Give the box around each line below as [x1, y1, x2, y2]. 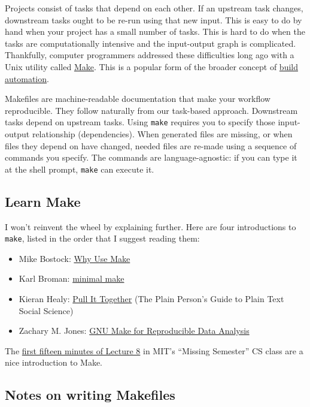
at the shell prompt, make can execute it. [5, 162, 154, 175]
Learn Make [5, 192, 81, 210]
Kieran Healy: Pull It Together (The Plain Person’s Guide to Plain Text [19, 293, 284, 305]
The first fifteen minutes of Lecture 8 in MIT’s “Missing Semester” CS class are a [5, 344, 303, 357]
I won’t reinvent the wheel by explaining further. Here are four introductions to [5, 220, 296, 233]
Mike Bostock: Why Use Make [19, 252, 130, 264]
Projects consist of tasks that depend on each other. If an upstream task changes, [5, 2, 303, 14]
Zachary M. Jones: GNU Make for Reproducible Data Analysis [19, 324, 250, 337]
